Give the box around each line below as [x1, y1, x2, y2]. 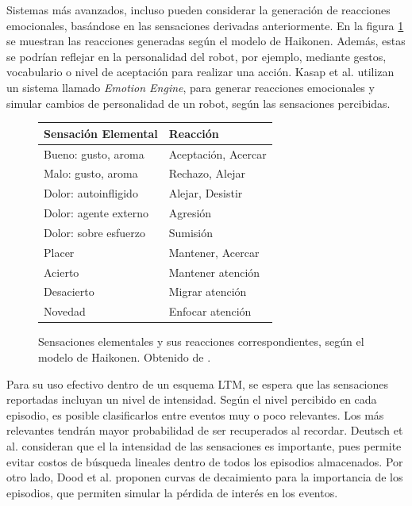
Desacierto [44, 283, 94, 300]
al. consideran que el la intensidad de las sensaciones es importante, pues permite [6, 437, 402, 454]
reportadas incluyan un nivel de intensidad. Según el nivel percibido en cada [6, 391, 377, 408]
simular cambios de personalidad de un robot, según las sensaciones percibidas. [6, 94, 391, 111]
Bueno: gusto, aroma [44, 145, 144, 162]
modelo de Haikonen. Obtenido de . [38, 348, 211, 365]
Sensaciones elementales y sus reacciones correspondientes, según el [38, 333, 364, 350]
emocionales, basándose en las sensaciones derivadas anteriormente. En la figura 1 [6, 17, 404, 33]
